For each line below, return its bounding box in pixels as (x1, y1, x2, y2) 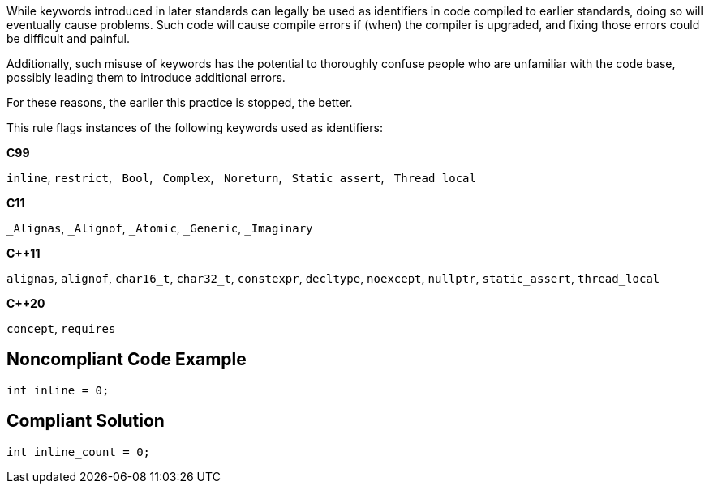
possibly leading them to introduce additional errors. (6, 70, 286, 84)
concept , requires (6, 322, 116, 335)
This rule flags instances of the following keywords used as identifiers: (6, 121, 383, 134)
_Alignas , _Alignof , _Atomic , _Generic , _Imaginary (6, 221, 313, 235)
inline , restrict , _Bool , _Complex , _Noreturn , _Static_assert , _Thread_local (6, 171, 476, 185)
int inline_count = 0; (6, 445, 151, 458)
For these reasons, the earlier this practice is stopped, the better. (6, 96, 353, 109)
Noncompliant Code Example (6, 349, 247, 370)
